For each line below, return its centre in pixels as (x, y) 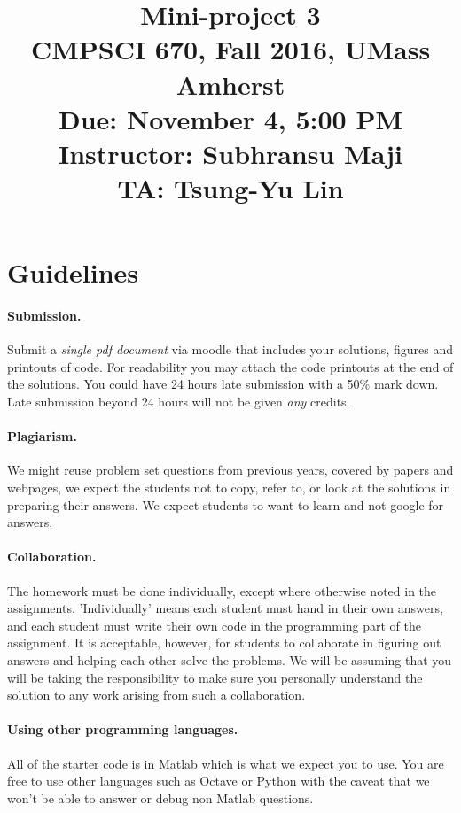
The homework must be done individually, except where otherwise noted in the (222, 590)
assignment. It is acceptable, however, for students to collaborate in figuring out (224, 643)
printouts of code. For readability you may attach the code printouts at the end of (230, 366)
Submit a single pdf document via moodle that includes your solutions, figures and (230, 349)
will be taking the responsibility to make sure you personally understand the (215, 677)
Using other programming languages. (123, 729)
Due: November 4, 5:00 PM (230, 118)
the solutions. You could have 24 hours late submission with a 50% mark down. (223, 384)
